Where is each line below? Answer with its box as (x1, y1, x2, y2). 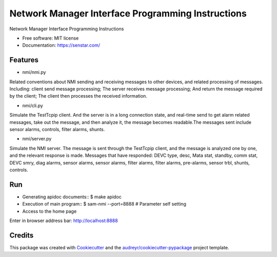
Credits (9, 231, 34, 240)
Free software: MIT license (22, 35, 79, 41)
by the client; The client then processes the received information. (9, 93, 147, 99)
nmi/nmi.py (22, 69, 46, 76)
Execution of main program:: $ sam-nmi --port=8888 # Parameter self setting (22, 201, 187, 207)
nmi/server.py (22, 136, 52, 142)
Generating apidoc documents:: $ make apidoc (22, 193, 122, 200)
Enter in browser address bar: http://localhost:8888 (9, 217, 118, 224)
